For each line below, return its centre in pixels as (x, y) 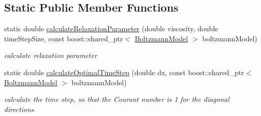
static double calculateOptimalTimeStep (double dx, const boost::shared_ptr (124, 72)
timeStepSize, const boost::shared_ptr (64, 38)
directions (19, 109)
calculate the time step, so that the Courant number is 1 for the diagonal (117, 99)
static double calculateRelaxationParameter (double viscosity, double (111, 28)
